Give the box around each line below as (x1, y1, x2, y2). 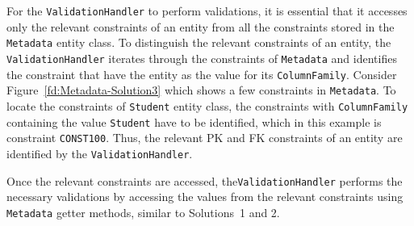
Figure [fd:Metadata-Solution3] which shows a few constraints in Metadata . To (6, 82, 396, 98)
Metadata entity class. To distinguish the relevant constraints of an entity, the (6, 34, 391, 51)
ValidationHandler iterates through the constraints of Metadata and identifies (6, 49, 397, 66)
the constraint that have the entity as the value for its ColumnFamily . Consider (6, 65, 397, 82)
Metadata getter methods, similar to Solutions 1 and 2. (6, 203, 280, 220)
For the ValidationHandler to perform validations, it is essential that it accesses (6, 2, 408, 19)
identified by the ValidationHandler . (6, 144, 193, 161)
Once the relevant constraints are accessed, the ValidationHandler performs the (6, 172, 403, 189)
